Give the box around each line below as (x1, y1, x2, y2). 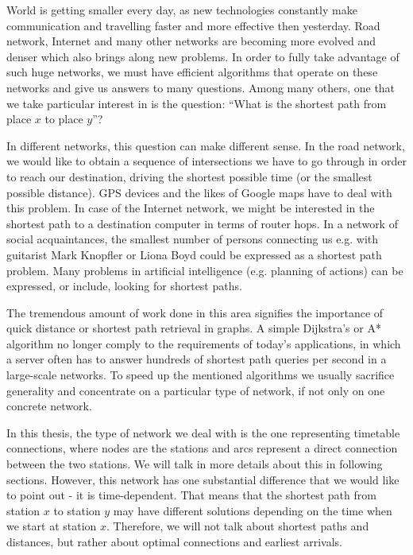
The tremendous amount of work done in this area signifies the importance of (6, 304, 384, 320)
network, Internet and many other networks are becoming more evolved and (6, 33, 376, 49)
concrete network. (6, 398, 92, 414)
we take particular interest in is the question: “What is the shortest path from (6, 95, 387, 111)
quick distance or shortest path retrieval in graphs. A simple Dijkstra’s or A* (6, 320, 381, 336)
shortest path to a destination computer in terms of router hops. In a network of (6, 215, 398, 231)
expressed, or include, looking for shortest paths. (6, 277, 242, 294)
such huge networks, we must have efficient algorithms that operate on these (6, 64, 378, 80)
